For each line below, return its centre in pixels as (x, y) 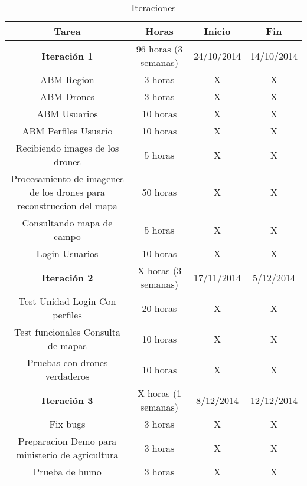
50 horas (159, 192)
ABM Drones (67, 96)
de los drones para (67, 192)
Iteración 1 (67, 55)
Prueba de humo (67, 472)
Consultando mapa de (67, 223)
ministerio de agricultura (67, 454)
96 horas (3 (159, 49)
